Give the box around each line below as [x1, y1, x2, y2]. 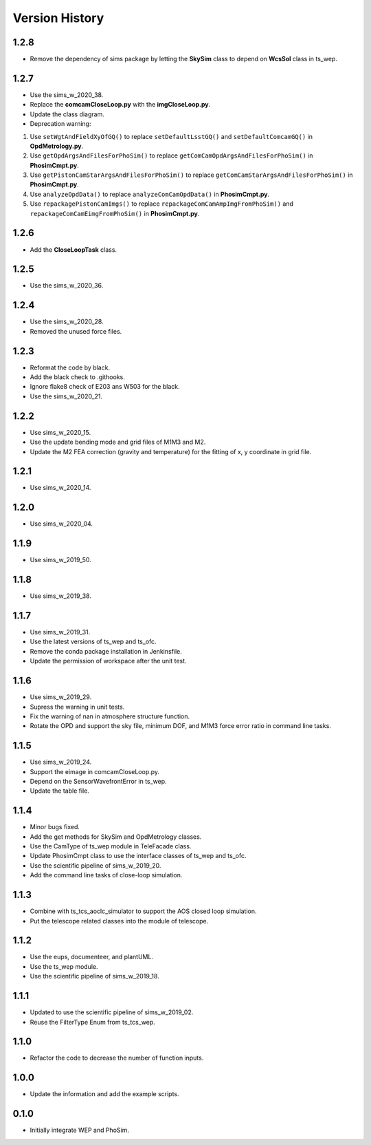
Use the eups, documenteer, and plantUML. [30, 953, 154, 961]
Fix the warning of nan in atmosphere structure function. [30, 712, 190, 720]
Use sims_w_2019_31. [30, 628, 91, 636]
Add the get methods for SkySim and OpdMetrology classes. [30, 833, 202, 841]
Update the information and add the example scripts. [30, 1090, 179, 1098]
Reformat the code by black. [30, 363, 110, 372]
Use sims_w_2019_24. [30, 758, 92, 767]
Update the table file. [30, 786, 89, 795]
